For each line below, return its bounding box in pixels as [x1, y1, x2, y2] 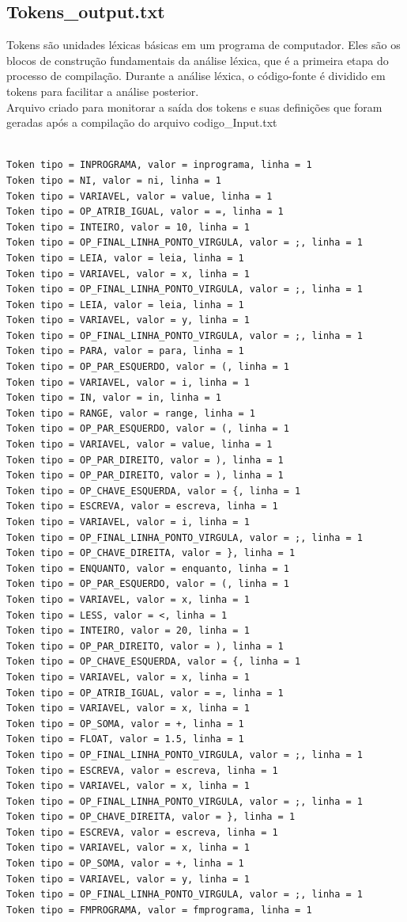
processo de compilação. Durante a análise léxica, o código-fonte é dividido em [6, 67, 386, 84]
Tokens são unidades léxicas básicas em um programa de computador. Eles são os [6, 36, 401, 53]
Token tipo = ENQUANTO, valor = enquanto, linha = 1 [6, 562, 289, 574]
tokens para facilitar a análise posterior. [6, 82, 199, 99]
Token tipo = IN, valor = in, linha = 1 [6, 392, 222, 404]
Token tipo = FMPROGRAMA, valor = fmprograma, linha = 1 [6, 904, 312, 916]
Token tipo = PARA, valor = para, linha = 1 [6, 345, 244, 357]
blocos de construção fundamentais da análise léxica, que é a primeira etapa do [6, 51, 389, 68]
